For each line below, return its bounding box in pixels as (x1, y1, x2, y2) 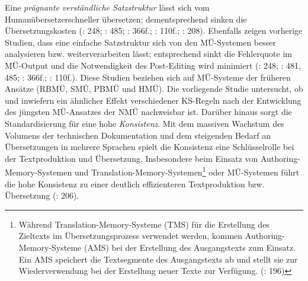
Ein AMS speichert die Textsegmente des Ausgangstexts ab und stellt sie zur (18, 253, 298, 265)
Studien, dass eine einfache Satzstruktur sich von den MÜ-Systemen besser (5, 36, 276, 48)
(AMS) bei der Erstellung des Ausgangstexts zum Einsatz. (84, 241, 296, 253)
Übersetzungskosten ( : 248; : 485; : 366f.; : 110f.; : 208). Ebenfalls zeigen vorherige (5, 24, 303, 37)
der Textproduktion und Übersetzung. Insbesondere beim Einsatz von (5, 152, 258, 164)
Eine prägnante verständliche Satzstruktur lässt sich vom (5, 1, 210, 13)
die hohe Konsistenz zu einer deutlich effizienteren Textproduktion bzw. (5, 177, 265, 190)
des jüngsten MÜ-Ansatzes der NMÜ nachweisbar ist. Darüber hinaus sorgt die (5, 106, 292, 118)
